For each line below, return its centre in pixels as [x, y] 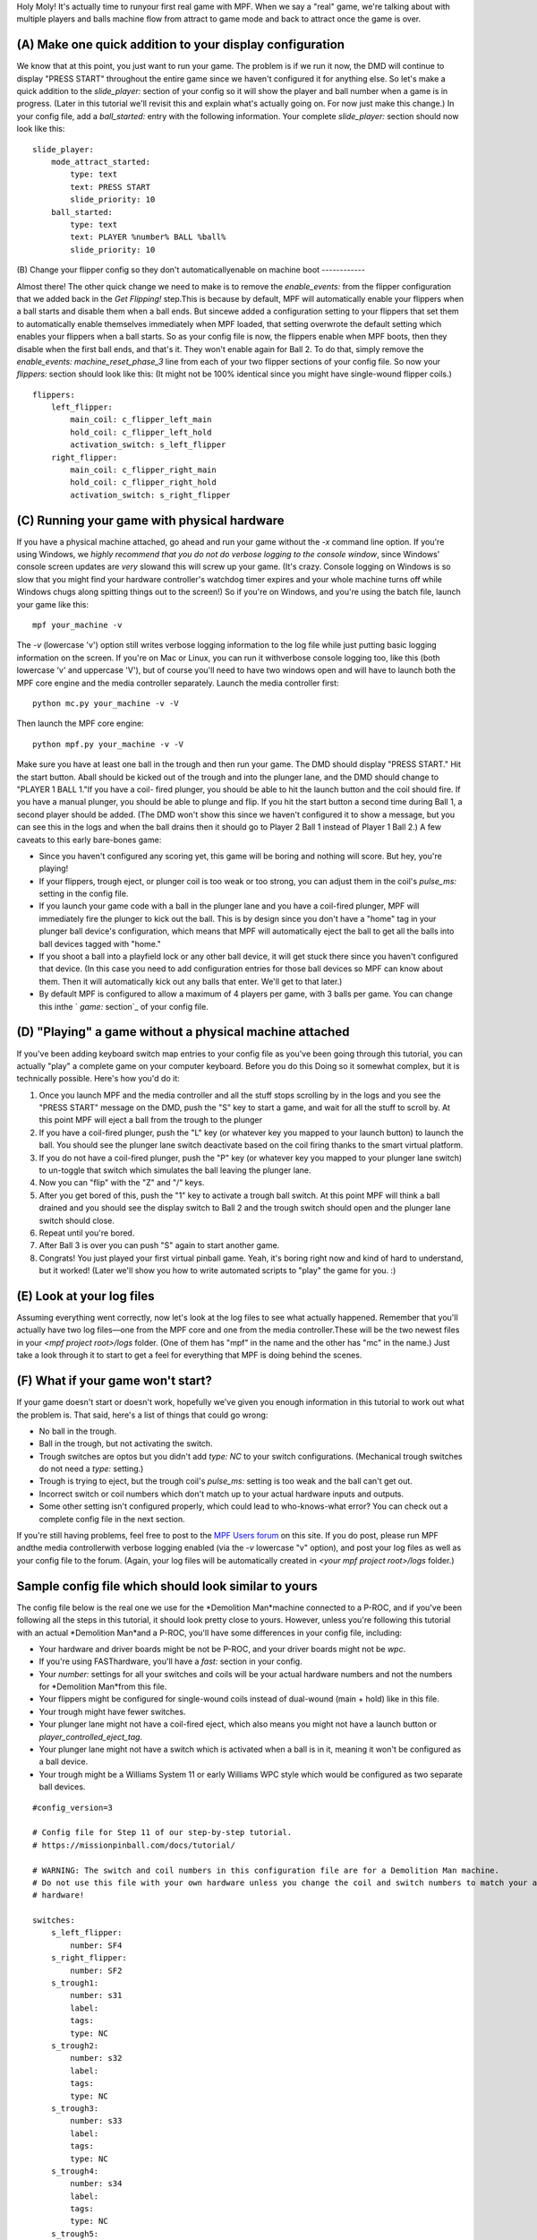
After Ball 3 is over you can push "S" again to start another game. [159, 1245]
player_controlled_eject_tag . [91, 1736]
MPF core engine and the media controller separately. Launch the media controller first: [178, 683]
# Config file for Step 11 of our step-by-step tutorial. [162, 1833]
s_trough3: [75, 2108]
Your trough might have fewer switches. [112, 1711]
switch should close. [77, 1220]
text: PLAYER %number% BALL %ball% [148, 237]
